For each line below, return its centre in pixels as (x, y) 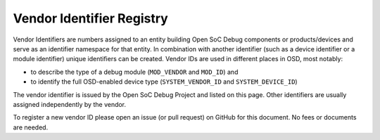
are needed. (31, 127)
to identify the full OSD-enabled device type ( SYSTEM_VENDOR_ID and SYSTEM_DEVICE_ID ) (164, 82)
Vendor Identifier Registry (90, 18)
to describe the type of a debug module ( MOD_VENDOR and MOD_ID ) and (134, 72)
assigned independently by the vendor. (70, 104)
